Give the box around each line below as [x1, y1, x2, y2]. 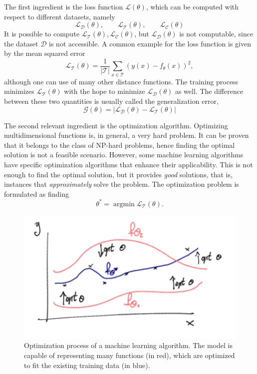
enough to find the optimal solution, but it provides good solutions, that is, [4, 169, 233, 179]
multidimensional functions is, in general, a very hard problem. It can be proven [4, 130, 249, 140]
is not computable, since [179, 28, 254, 39]
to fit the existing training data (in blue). [24, 360, 150, 370]
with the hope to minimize [64, 86, 145, 96]
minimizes [4, 86, 34, 96]
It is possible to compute [4, 28, 80, 39]
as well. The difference [175, 86, 244, 96]
